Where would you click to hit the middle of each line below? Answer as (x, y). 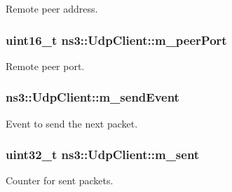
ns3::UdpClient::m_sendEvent (93, 97)
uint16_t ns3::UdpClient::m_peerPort (116, 40)
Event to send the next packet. (72, 123)
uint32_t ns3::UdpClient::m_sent (103, 155)
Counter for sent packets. (60, 180)
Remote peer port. (45, 66)
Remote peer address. (52, 8)
